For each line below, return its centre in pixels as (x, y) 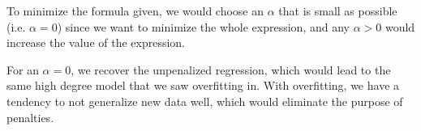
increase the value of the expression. (96, 42)
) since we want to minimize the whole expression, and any (203, 26)
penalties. (30, 117)
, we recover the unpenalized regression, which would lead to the (231, 69)
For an (23, 69)
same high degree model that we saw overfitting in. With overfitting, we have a (203, 85)
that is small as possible (338, 11)
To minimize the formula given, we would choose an (135, 11)
